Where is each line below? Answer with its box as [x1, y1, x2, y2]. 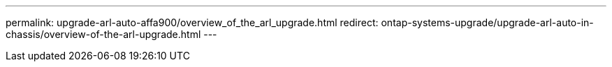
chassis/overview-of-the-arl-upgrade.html [6, 28, 201, 40]
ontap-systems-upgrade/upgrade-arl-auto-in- [381, 17, 594, 28]
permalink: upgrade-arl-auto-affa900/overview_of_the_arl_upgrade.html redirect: [6, 17, 379, 28]
